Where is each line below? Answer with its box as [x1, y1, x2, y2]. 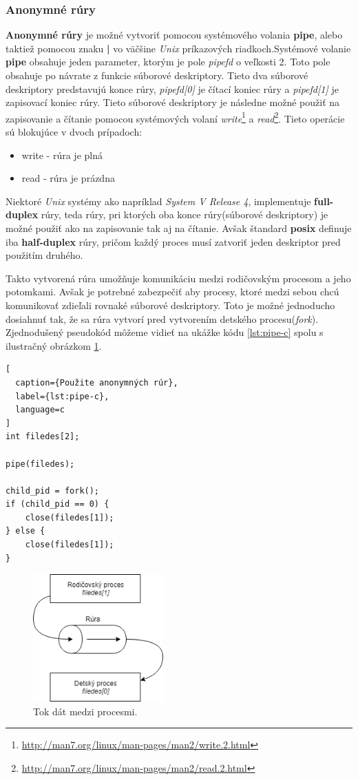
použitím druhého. [6, 248, 83, 262]
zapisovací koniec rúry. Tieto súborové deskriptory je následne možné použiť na [6, 95, 340, 109]
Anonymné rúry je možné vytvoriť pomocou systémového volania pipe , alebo [6, 28, 343, 42]
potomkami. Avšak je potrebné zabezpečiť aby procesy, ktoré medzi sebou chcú [6, 284, 339, 299]
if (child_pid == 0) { [6, 499, 109, 509]
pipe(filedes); [6, 458, 75, 469]
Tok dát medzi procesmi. [33, 704, 138, 718]
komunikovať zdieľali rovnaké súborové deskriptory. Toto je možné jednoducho [6, 297, 335, 312]
